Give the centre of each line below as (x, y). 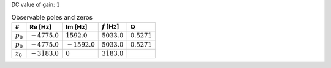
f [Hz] (111, 26)
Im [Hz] (76, 26)
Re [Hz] (41, 26)
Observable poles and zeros (52, 17)
